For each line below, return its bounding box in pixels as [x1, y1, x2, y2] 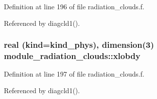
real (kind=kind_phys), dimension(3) [4, 39, 154, 51]
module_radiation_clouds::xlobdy [4, 50, 140, 62]
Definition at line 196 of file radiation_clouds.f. [4, 1, 144, 11]
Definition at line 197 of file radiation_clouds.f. [4, 69, 144, 79]
